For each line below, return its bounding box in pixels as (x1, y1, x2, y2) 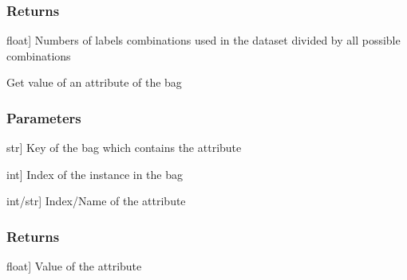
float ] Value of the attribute (6, 258, 142, 274)
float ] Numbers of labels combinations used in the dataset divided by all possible (6, 32, 401, 49)
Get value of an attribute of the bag (6, 74, 182, 91)
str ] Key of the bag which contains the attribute (6, 139, 242, 156)
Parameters (6, 107, 81, 127)
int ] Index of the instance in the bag (6, 165, 183, 182)
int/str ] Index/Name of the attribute (6, 192, 186, 209)
